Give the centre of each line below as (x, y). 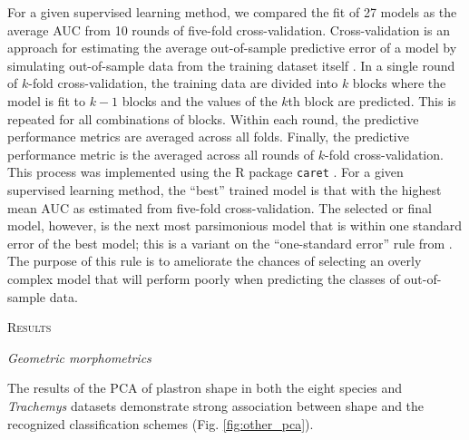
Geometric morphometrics (79, 357)
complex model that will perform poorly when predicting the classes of (204, 278)
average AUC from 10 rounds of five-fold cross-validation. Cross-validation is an (229, 29)
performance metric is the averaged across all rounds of (161, 154)
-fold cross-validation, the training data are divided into (183, 83)
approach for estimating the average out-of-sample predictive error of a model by (232, 48)
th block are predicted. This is (372, 100)
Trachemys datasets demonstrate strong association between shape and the (216, 405)
